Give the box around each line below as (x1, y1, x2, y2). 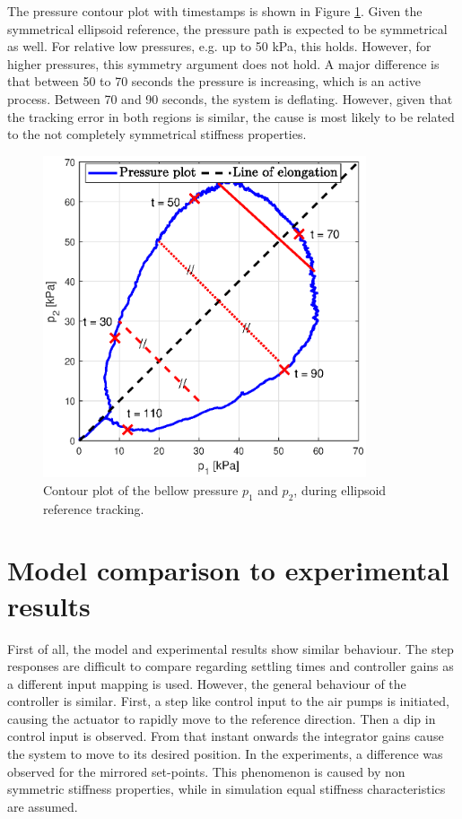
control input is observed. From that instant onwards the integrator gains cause (7, 727, 444, 745)
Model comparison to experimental (7, 552, 449, 588)
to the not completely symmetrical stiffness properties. (7, 125, 307, 144)
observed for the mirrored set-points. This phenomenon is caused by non (7, 762, 405, 780)
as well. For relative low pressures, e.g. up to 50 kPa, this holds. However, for (7, 37, 431, 56)
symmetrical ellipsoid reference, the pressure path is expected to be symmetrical (7, 19, 448, 38)
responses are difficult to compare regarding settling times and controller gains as (7, 657, 454, 675)
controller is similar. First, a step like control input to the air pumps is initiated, (7, 692, 449, 710)
